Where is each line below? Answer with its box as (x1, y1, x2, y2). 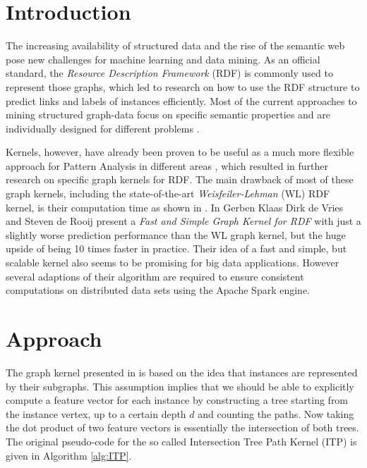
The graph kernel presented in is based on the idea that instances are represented (6, 364, 358, 379)
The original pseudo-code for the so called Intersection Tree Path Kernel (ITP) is (6, 433, 357, 448)
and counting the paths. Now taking (198, 406, 354, 421)
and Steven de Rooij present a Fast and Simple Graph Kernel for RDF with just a (6, 214, 361, 228)
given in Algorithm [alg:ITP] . (6, 448, 132, 462)
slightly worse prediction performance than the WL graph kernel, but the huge (6, 227, 346, 242)
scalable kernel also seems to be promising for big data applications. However (6, 255, 339, 270)
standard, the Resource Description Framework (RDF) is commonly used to (6, 66, 333, 80)
